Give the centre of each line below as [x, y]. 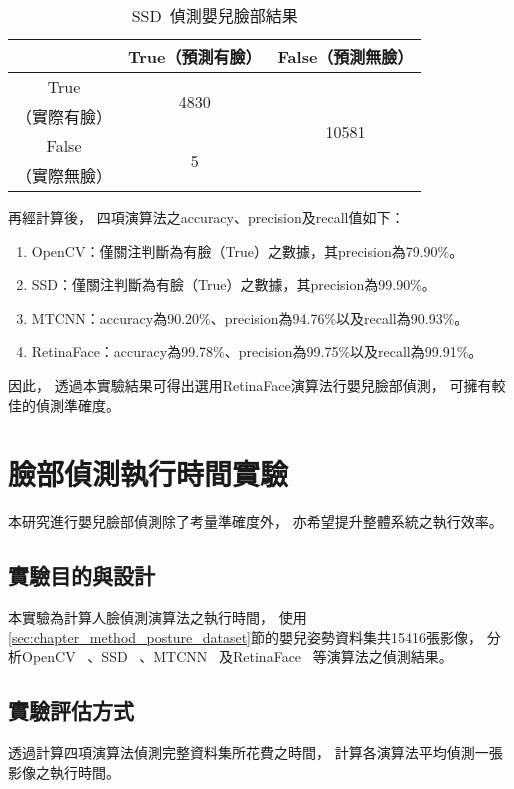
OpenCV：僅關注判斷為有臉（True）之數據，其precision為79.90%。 [247, 250]
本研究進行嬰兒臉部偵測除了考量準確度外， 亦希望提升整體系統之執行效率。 [255, 521]
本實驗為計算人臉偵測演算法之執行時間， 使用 [157, 617]
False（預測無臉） [345, 56]
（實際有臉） [64, 116]
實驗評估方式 [71, 710]
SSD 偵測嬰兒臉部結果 [214, 15]
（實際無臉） [64, 175]
